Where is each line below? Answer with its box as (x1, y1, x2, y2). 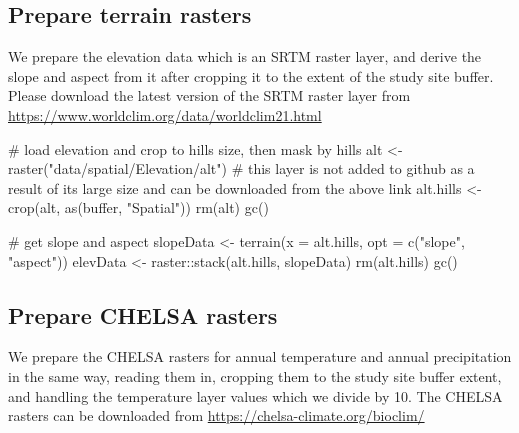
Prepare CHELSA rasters (8, 299, 278, 330)
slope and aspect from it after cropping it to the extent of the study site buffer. (8, 65, 494, 86)
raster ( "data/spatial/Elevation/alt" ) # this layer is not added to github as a (8, 158, 475, 179)
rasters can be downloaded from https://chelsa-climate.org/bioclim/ (8, 405, 425, 426)
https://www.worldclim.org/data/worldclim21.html (8, 104, 322, 125)
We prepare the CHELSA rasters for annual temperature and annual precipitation (8, 346, 512, 367)
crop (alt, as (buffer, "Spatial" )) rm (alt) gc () (8, 197, 269, 218)
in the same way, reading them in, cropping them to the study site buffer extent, (8, 365, 502, 386)
